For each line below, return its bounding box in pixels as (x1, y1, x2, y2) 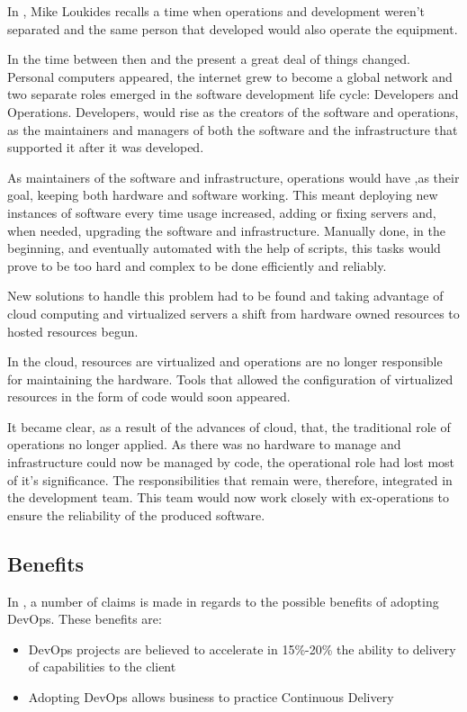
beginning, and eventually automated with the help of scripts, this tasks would (7, 239, 441, 257)
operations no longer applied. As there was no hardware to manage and (7, 435, 401, 454)
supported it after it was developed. (7, 138, 204, 157)
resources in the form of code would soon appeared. (7, 387, 291, 406)
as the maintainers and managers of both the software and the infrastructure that (7, 120, 458, 139)
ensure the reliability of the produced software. (7, 505, 265, 524)
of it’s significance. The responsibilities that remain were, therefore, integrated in (7, 470, 453, 489)
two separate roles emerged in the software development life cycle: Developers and (7, 85, 459, 104)
